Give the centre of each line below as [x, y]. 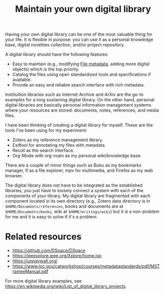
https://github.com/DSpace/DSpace [49, 251]
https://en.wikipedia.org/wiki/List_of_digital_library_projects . [66, 286]
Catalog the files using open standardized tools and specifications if [82, 75]
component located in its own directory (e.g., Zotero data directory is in [78, 201]
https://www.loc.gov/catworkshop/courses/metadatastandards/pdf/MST [86, 266]
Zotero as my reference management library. [58, 140]
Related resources [43, 237]
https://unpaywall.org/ [35, 261]
